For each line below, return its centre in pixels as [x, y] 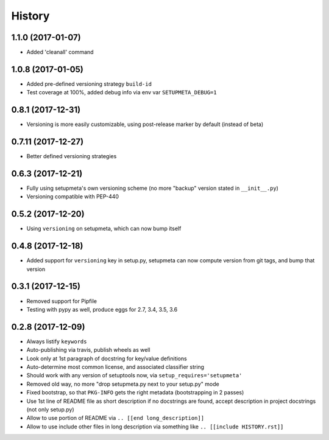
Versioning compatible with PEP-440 [73, 197]
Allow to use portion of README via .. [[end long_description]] [115, 418]
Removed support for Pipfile [62, 301]
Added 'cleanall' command [60, 52]
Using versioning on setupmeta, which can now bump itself [104, 229]
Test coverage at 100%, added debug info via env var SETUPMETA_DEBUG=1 [122, 93]
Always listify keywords [57, 341]
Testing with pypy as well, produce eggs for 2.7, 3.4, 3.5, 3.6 [102, 309]
